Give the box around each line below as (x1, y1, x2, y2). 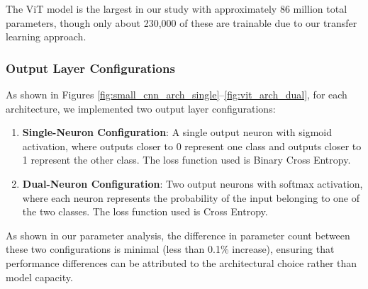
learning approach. (6, 29, 87, 44)
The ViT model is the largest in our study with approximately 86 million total (6, 1, 347, 16)
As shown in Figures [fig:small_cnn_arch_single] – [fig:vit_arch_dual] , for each (6, 87, 347, 101)
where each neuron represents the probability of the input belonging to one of (22, 190, 360, 205)
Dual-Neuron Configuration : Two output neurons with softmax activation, (22, 176, 363, 191)
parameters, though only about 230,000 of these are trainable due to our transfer (6, 15, 357, 30)
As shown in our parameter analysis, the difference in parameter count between (6, 227, 350, 242)
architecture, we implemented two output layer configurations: (6, 101, 276, 115)
